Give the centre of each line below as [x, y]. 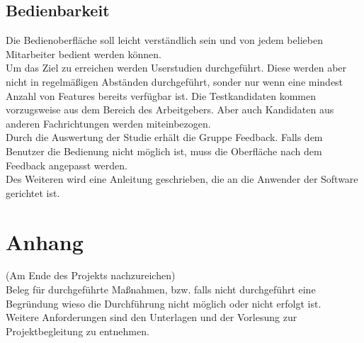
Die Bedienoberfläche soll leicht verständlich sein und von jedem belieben [164, 40]
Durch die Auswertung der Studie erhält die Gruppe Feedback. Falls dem [164, 137]
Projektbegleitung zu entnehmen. [78, 331]
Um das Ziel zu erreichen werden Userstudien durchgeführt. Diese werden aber [176, 68]
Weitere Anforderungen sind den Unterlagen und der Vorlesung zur [152, 317]
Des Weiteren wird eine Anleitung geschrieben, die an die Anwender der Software [182, 179]
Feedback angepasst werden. [67, 165]
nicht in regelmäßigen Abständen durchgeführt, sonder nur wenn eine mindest [175, 81]
